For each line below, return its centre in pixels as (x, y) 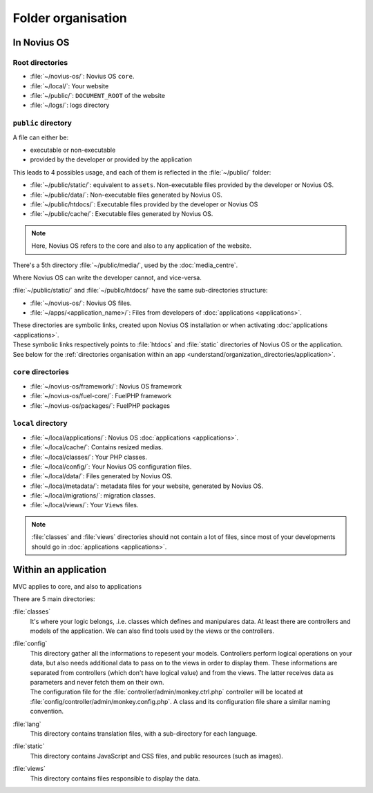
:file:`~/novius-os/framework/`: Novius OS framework (106, 386)
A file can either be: (41, 137)
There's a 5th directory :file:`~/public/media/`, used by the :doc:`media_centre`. (125, 265)
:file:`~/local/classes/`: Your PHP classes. (89, 457)
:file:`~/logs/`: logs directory (70, 105)
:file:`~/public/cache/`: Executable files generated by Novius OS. (122, 214)
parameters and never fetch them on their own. (97, 683)
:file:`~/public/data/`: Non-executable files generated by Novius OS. (126, 195)
